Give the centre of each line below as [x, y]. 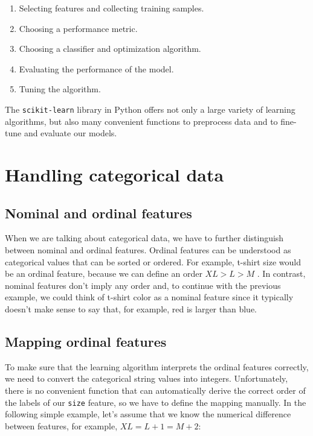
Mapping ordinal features [86, 341]
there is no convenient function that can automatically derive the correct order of [155, 390]
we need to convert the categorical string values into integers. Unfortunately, [147, 378]
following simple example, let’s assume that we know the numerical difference [148, 414]
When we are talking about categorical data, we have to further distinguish [144, 238]
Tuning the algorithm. [60, 89]
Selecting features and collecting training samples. [111, 8]
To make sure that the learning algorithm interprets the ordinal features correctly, [157, 366]
